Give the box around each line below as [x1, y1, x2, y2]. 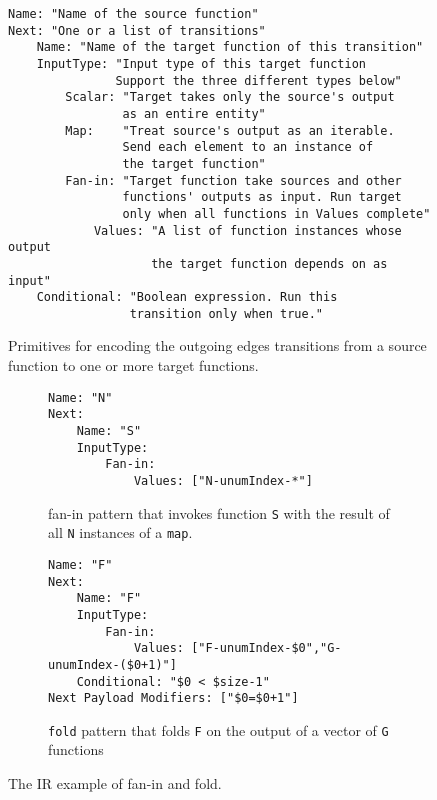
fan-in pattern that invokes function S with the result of [48, 502, 390, 523]
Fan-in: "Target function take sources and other [65, 173, 402, 188]
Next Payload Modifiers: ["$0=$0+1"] [48, 691, 299, 706]
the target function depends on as [151, 256, 388, 271]
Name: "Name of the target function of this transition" [36, 40, 424, 55]
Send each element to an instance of [122, 140, 374, 155]
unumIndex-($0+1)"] [48, 657, 177, 672]
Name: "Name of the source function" [8, 7, 259, 21]
